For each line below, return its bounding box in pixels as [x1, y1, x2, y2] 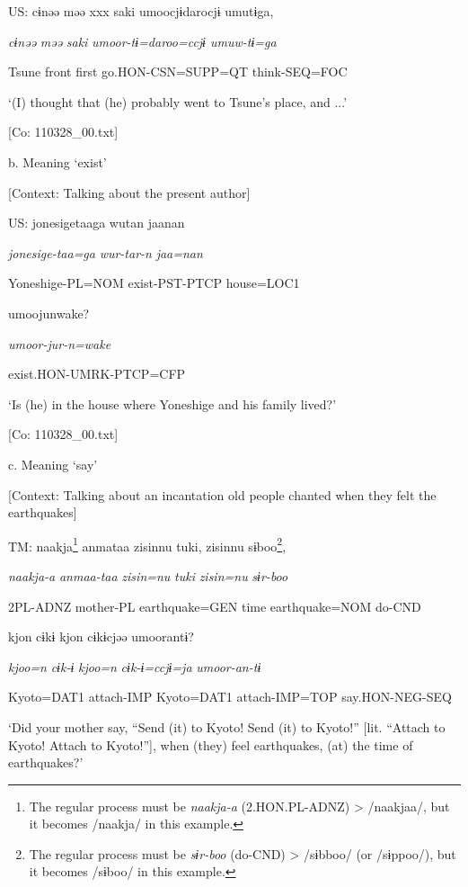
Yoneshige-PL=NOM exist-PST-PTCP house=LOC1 [8, 273, 300, 292]
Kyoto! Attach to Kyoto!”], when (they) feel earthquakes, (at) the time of [8, 735, 413, 754]
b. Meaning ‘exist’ [8, 152, 107, 171]
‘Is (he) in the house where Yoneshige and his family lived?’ [8, 394, 337, 413]
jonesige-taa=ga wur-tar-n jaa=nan [8, 243, 203, 262]
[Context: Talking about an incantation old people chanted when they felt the [8, 485, 437, 504]
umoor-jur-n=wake [8, 334, 111, 353]
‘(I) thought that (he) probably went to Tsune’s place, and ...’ [8, 92, 348, 111]
